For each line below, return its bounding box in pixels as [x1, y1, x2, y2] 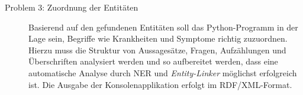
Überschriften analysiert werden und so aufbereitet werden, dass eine [28, 55, 278, 67]
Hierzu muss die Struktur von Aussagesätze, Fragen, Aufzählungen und [28, 43, 286, 56]
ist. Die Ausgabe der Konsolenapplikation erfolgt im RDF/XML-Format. [28, 78, 292, 90]
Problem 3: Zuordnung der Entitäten [5, 1, 138, 13]
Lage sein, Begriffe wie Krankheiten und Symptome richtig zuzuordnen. [28, 32, 288, 45]
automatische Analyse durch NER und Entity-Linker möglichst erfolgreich [28, 66, 297, 79]
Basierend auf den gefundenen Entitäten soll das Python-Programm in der [28, 21, 298, 33]
